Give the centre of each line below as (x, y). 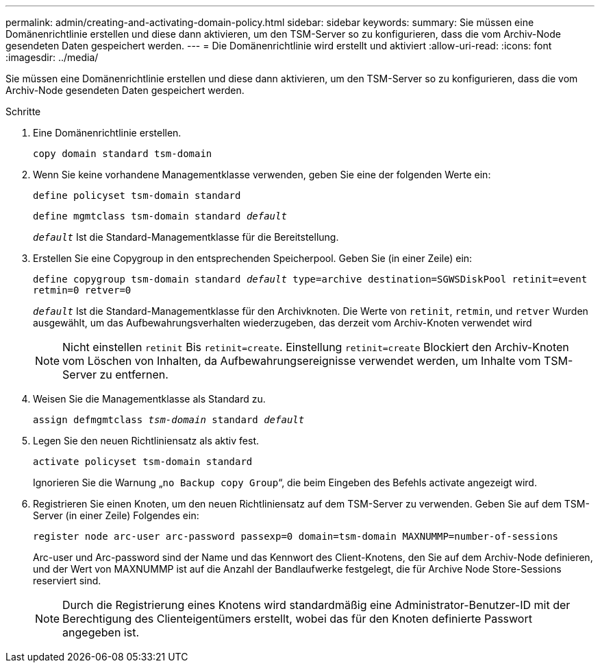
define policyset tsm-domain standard (137, 195)
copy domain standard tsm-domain (123, 154)
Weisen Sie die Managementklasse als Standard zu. (149, 399)
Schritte (23, 111)
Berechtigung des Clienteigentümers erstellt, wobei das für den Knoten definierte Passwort (297, 619)
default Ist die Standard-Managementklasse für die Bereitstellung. (186, 237)
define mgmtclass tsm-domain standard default (160, 216)
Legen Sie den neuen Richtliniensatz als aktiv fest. (146, 441)
